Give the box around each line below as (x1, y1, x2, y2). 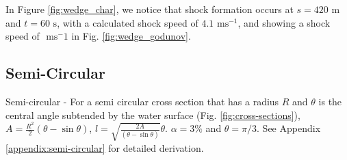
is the (318, 94, 342, 108)
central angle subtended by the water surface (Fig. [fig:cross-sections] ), (5, 107, 300, 122)
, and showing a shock (237, 15, 331, 29)
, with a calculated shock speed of (57, 15, 198, 29)
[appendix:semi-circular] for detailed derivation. (5, 140, 204, 155)
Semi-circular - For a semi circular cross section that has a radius (5, 94, 279, 108)
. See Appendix (257, 121, 321, 135)
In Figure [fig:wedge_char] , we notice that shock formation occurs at (5, 2, 294, 16)
